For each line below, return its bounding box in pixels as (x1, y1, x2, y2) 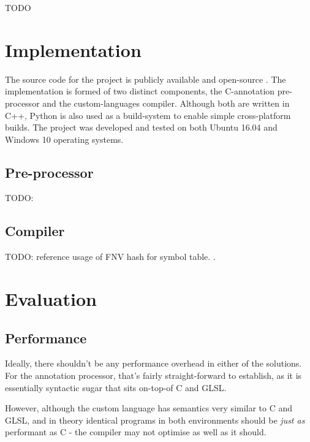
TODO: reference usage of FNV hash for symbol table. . (5, 250, 216, 263)
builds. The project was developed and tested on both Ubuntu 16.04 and (5, 121, 278, 134)
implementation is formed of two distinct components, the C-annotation (5, 85, 275, 97)
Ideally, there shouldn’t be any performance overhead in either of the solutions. (5, 357, 302, 370)
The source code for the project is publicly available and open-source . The (5, 72, 286, 85)
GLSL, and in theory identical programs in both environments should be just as (5, 413, 305, 426)
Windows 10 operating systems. (5, 132, 124, 145)
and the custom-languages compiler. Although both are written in (42, 96, 290, 109)
